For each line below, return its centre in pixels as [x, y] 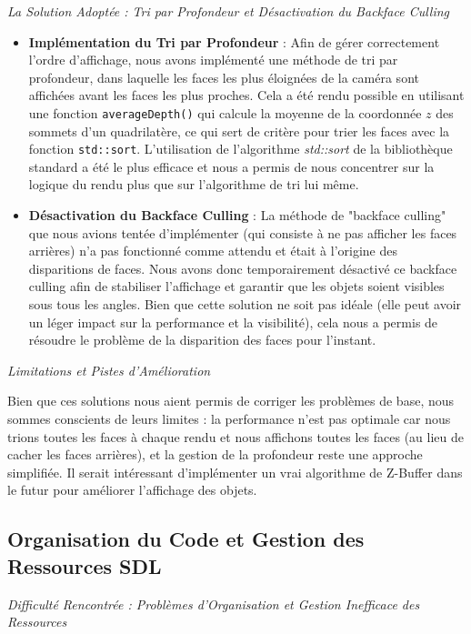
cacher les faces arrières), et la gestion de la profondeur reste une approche [215, 454]
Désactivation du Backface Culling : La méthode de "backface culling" [237, 215]
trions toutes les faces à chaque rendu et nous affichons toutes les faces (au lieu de [235, 436]
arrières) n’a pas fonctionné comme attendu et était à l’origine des [213, 251]
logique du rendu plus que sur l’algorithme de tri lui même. [194, 184]
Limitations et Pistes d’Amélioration [109, 370]
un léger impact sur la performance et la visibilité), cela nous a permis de [233, 322]
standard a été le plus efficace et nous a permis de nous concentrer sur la [231, 166]
